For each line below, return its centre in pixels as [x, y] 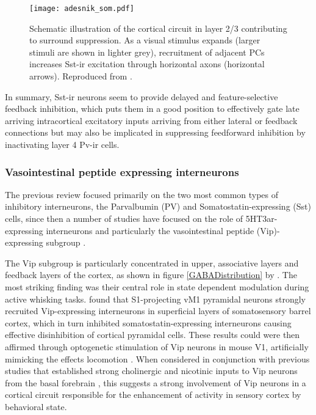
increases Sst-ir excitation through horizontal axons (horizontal [147, 64]
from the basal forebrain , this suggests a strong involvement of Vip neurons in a [156, 382]
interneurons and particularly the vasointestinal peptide [150, 230]
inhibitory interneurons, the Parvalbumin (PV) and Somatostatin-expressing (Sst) [158, 206]
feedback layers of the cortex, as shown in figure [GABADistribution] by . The [151, 275]
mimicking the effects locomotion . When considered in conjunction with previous [157, 358]
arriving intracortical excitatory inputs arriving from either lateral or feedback [151, 120]
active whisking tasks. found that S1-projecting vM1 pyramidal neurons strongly [155, 299]
